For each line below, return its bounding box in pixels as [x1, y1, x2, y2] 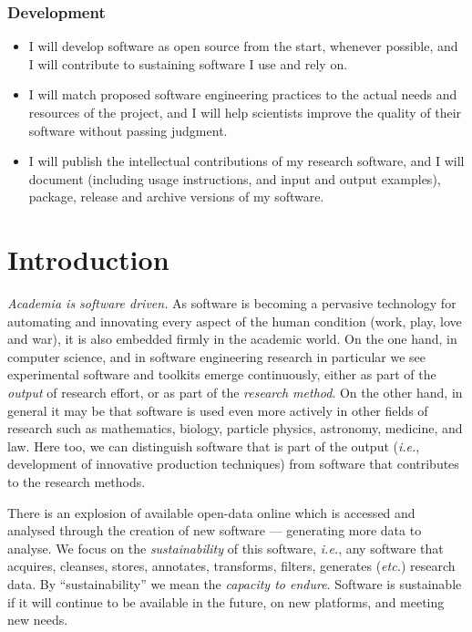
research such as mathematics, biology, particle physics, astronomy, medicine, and [7, 419, 463, 438]
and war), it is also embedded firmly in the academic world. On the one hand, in [7, 329, 457, 348]
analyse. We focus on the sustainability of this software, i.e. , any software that [7, 538, 444, 557]
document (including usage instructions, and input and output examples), [28, 169, 441, 188]
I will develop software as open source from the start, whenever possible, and [28, 36, 458, 56]
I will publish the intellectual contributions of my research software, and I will [28, 151, 465, 171]
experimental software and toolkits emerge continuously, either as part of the [7, 365, 436, 384]
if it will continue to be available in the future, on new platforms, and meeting [7, 592, 445, 611]
